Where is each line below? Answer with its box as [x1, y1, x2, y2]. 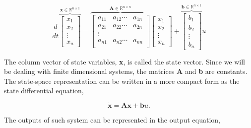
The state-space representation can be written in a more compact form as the [4, 75, 240, 86]
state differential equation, [4, 85, 84, 96]
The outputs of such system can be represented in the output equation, [4, 115, 221, 125]
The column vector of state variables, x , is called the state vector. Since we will [4, 56, 246, 66]
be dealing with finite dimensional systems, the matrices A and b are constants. [4, 66, 248, 76]
